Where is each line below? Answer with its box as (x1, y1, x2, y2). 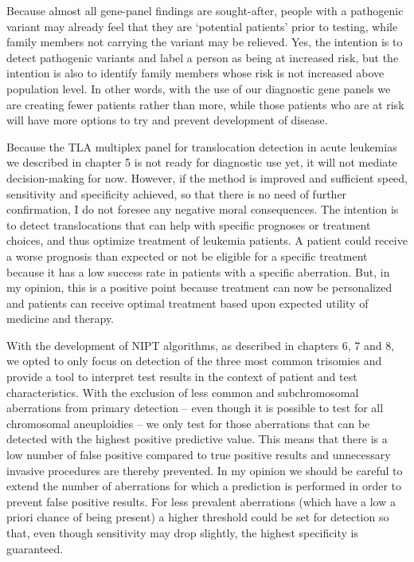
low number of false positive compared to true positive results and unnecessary (6, 446, 391, 463)
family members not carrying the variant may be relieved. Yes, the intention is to (6, 33, 403, 50)
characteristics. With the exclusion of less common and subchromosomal (6, 383, 359, 400)
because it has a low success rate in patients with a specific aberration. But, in (6, 263, 390, 280)
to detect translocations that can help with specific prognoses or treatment (6, 216, 371, 233)
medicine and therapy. (6, 310, 115, 327)
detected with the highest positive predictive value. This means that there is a (6, 430, 388, 447)
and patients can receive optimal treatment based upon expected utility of (6, 294, 369, 311)
